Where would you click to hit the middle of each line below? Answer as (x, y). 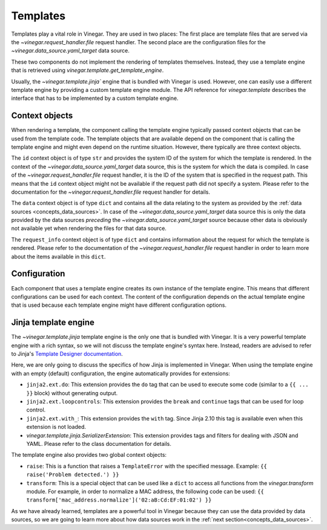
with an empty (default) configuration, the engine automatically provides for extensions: (121, 373)
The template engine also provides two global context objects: (89, 455)
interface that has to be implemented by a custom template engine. (95, 98)
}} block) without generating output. (72, 393)
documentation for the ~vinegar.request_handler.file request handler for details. (111, 192)
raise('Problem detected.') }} (73, 475)
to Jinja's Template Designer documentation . (67, 354)
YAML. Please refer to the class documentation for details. (99, 443)
